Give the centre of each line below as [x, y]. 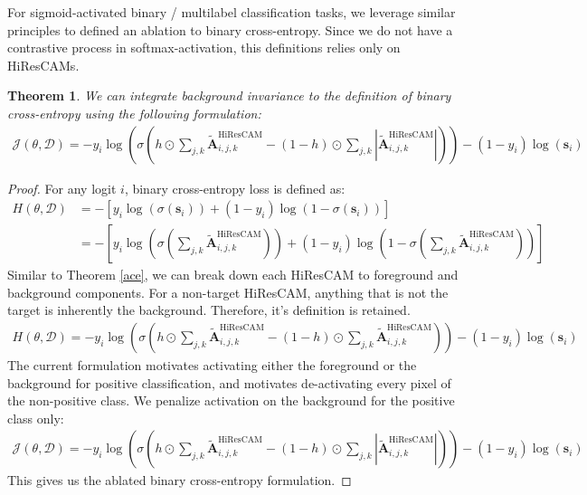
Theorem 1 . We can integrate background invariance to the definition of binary [229, 95]
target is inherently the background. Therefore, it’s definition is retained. [209, 310]
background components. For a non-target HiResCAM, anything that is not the [228, 292]
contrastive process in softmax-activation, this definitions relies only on [204, 48]
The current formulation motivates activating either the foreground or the [212, 365]
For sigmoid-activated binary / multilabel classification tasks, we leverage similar [232, 12]
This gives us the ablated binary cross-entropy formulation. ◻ [180, 480]
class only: [36, 418]
